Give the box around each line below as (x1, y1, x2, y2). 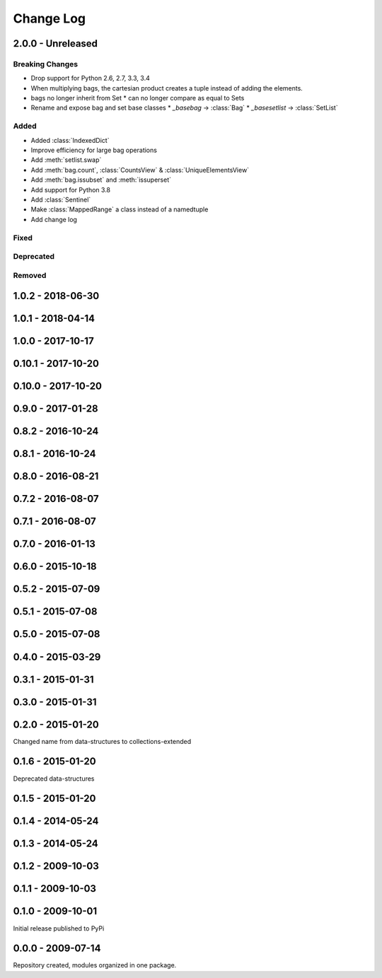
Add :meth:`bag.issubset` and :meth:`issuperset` (30, 175, 172, 184)
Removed (13, 270, 47, 280)
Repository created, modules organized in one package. (13, 961, 177, 970)
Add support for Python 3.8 (30, 185, 111, 194)
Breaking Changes (13, 59, 79, 69)
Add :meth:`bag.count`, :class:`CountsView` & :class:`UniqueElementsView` (30, 165, 250, 174)
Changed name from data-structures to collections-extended (13, 737, 192, 745)
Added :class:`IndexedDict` (30, 136, 110, 144)
